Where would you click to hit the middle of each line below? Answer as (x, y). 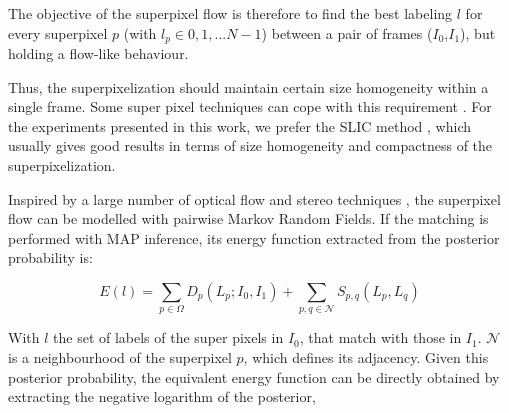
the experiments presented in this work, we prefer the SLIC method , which (239, 125)
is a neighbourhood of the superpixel (120, 356)
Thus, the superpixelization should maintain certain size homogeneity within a (248, 86)
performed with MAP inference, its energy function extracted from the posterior (254, 237)
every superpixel (58, 32)
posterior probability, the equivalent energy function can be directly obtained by (254, 376)
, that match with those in (380, 337)
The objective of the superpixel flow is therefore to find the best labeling (230, 13)
